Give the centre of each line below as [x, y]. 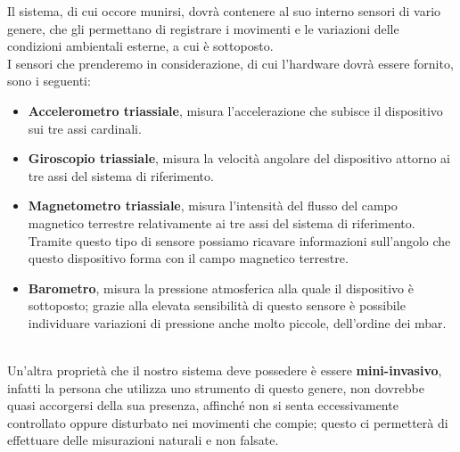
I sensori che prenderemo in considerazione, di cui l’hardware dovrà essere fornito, [230, 63]
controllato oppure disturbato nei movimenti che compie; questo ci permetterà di [228, 422]
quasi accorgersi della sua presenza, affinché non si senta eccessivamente [203, 405]
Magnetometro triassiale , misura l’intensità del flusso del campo [213, 205]
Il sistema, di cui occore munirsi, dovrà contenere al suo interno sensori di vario [224, 11]
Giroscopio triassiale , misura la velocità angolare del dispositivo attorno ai [239, 158]
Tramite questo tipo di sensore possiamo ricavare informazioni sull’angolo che [239, 240]
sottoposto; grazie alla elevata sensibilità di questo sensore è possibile [217, 305]
